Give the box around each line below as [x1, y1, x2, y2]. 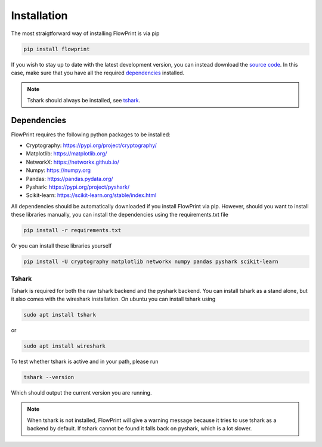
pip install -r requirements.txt [23, 227, 122, 234]
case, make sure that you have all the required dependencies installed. [11, 69, 185, 76]
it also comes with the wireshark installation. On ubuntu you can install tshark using [11, 295, 216, 303]
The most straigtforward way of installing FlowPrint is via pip [11, 30, 160, 37]
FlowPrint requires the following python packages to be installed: [11, 131, 171, 138]
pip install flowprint [23, 45, 90, 52]
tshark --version [23, 374, 75, 381]
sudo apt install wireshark [23, 343, 106, 349]
